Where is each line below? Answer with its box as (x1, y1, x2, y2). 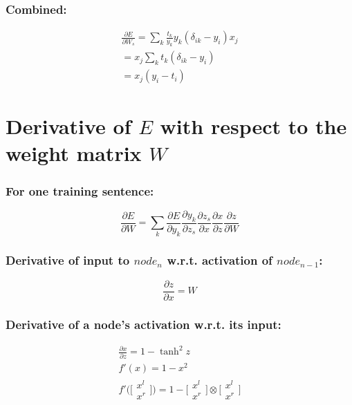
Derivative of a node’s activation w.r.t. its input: (6, 315, 281, 332)
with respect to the (160, 112, 347, 140)
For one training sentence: (6, 182, 154, 199)
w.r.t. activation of (167, 252, 272, 269)
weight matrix (6, 139, 142, 167)
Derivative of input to (6, 252, 130, 269)
